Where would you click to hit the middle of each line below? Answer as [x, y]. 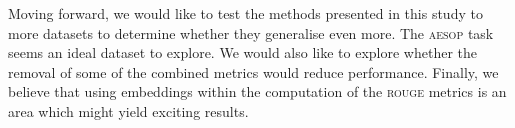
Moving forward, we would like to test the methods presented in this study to [245, 13]
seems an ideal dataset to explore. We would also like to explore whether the [242, 52]
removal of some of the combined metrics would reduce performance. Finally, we [253, 71]
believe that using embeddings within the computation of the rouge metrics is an [257, 91]
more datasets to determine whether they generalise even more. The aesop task [251, 32]
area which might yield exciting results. [128, 110]
